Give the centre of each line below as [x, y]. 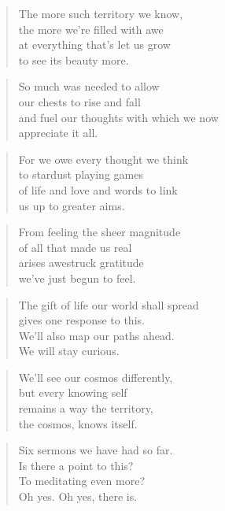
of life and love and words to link [98, 189]
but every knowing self [73, 393]
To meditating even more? [82, 481]
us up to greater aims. [72, 205]
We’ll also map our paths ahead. [96, 335]
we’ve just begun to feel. [77, 278]
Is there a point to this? [76, 465]
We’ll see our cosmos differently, [96, 377]
